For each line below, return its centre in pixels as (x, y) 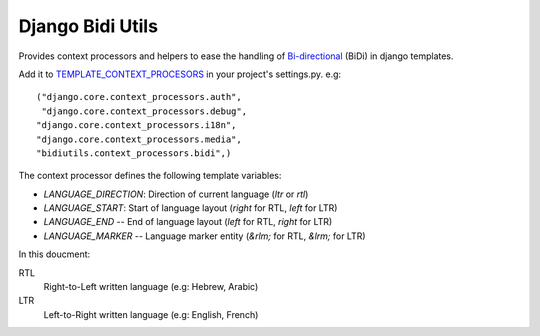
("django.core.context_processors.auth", (139, 97)
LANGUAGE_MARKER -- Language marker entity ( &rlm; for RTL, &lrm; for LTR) (204, 236)
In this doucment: (54, 254)
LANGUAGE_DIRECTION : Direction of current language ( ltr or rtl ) (176, 194)
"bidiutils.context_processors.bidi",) (134, 153)
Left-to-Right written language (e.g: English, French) (151, 314)
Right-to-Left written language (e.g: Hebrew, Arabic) (151, 287)
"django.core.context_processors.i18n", (136, 125)
